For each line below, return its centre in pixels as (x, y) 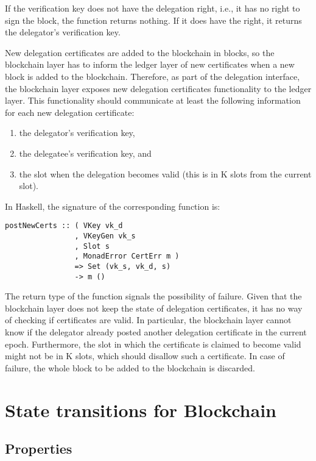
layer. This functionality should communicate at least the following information (153, 100)
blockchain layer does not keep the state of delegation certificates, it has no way (154, 308)
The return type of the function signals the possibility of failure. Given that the (153, 296)
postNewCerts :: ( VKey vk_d (64, 226)
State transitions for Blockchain (141, 409)
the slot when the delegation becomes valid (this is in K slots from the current (165, 173)
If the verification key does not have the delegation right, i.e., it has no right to (153, 8)
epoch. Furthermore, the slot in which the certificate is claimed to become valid (153, 344)
